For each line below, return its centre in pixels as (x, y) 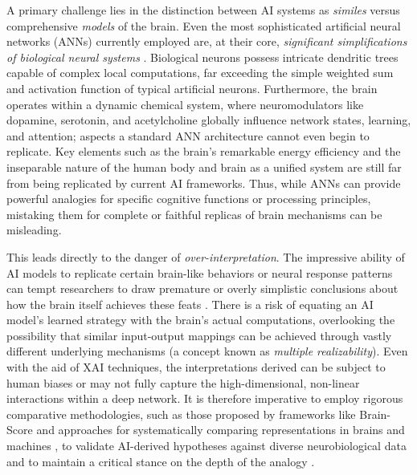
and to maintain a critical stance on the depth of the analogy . (161, 461)
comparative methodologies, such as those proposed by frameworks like (181, 414)
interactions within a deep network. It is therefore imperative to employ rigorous (205, 398)
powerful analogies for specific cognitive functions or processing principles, (189, 199)
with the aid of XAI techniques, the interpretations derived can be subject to (196, 367)
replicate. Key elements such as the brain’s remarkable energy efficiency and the (204, 151)
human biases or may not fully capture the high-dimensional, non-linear (183, 382)
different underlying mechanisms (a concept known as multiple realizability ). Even (207, 351)
